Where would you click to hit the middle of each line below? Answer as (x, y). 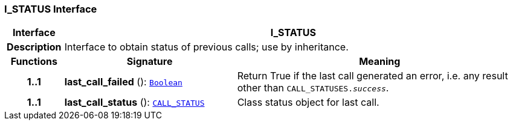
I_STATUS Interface (51, 9)
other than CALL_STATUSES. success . (313, 88)
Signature (150, 62)
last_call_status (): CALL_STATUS (134, 102)
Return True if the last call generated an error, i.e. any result (373, 76)
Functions (34, 62)
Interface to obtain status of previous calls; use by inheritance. (206, 47)
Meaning (380, 62)
